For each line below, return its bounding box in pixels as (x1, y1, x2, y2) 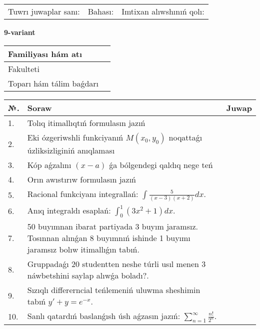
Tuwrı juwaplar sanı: (8, 5, 80, 17)
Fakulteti (8, 62, 39, 74)
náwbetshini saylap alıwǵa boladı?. (27, 269, 149, 281)
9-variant (4, 27, 35, 37)
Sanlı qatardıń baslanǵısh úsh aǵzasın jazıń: (27, 309, 180, 321)
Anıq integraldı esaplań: (27, 204, 111, 216)
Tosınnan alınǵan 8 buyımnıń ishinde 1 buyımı (27, 231, 190, 243)
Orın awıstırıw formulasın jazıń (27, 173, 136, 185)
